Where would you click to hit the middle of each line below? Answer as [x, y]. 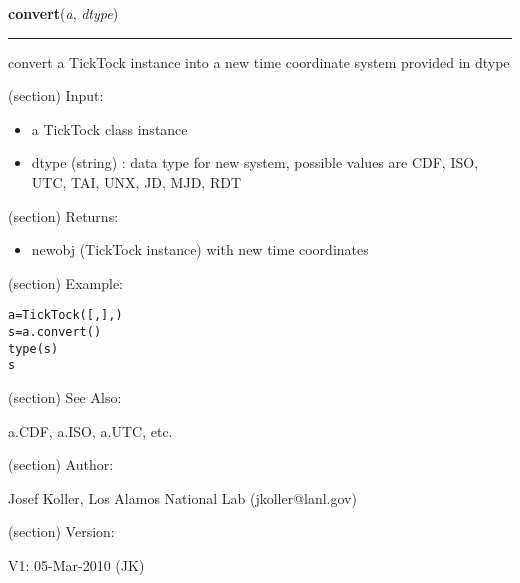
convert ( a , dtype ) [63, 13]
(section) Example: [65, 282]
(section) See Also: [65, 396]
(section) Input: [56, 95]
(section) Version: [61, 531]
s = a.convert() [55, 332]
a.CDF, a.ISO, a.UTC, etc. [90, 430]
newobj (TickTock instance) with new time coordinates [200, 249]
